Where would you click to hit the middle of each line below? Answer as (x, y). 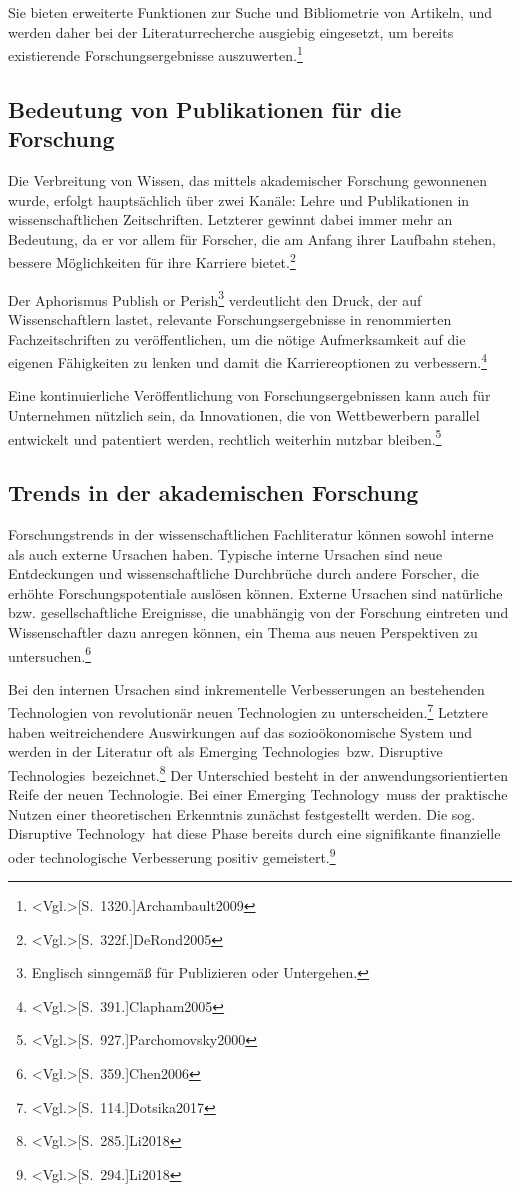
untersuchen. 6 (49, 654)
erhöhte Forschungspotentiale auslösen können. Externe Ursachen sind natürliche (255, 592)
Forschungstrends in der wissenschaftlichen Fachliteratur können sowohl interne (251, 533)
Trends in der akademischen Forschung (213, 492)
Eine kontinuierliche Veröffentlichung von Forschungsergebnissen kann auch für (249, 395)
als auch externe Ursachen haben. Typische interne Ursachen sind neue (225, 553)
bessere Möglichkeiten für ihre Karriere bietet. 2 (152, 261)
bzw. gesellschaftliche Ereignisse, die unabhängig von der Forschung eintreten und (258, 612)
